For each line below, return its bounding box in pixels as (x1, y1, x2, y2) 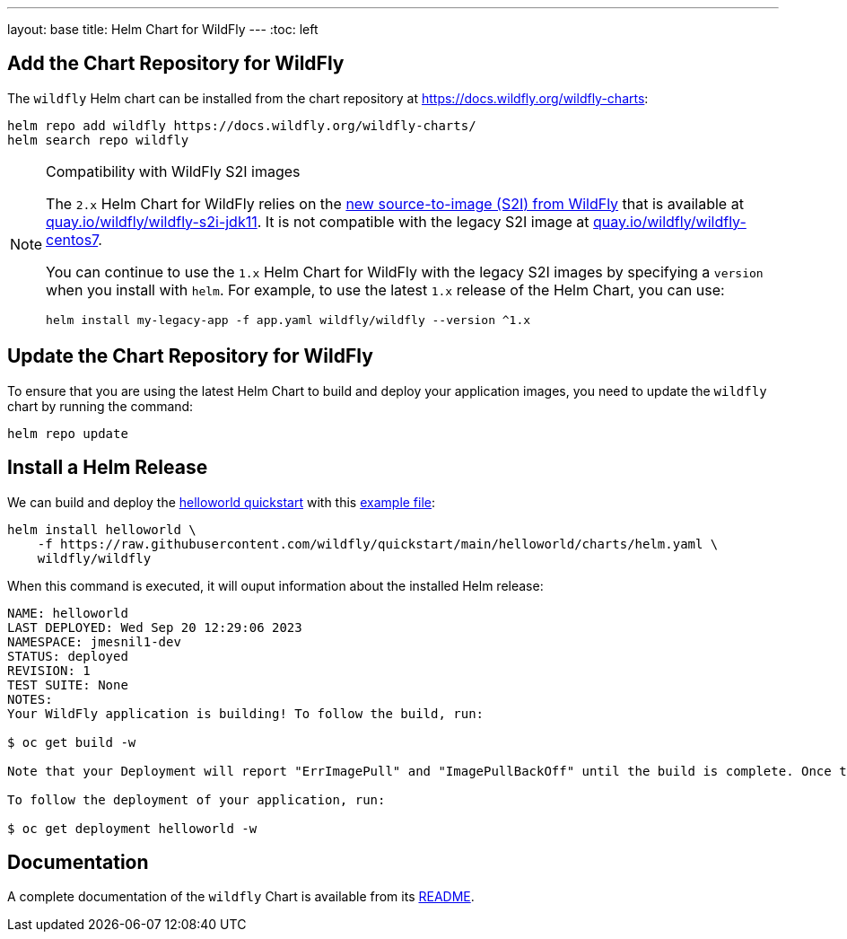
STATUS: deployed (7, 648, 128, 663)
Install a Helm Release (7, 456, 208, 479)
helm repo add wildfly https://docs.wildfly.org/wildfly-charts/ (7, 118, 476, 133)
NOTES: (7, 691, 53, 706)
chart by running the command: (7, 398, 194, 414)
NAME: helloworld (7, 605, 128, 620)
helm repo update (7, 426, 128, 441)
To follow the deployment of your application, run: (7, 792, 386, 807)
